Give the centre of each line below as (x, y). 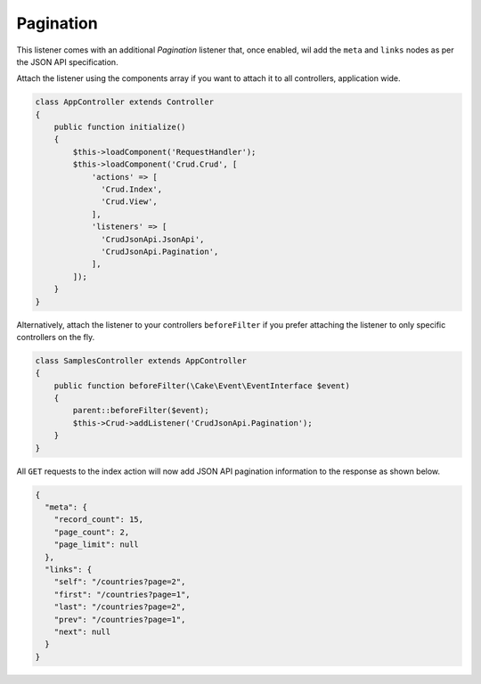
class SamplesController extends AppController (141, 360)
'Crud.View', (129, 202)
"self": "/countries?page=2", (120, 582)
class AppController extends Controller (124, 102)
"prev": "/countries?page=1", (120, 619)
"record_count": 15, (99, 520)
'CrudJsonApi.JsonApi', (153, 239)
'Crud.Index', (132, 190)
